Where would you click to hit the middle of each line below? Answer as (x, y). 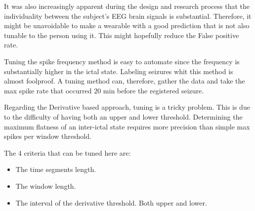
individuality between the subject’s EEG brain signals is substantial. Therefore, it (128, 16)
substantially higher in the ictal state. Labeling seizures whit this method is (119, 71)
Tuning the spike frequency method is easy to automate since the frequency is (122, 61)
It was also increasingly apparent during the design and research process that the (127, 6)
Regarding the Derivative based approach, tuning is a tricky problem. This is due (127, 107)
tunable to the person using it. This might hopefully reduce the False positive (122, 35)
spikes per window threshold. (48, 136)
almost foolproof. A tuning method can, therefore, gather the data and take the (125, 81)
